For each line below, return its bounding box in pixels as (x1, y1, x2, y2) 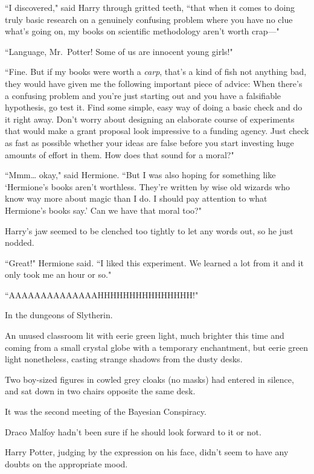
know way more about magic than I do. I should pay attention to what (5, 192, 268, 205)
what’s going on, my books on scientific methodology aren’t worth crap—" (5, 25, 280, 37)
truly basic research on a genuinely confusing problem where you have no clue (5, 13, 293, 25)
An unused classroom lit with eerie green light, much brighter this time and (5, 329, 284, 342)
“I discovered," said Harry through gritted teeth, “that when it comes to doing (5, 1, 295, 13)
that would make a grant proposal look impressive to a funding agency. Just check (5, 124, 309, 137)
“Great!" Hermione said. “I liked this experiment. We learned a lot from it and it (5, 256, 304, 269)
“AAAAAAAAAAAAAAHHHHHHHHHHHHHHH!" (5, 288, 199, 301)
